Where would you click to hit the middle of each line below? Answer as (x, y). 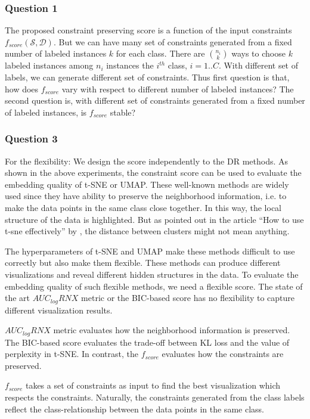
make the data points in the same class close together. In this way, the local (143, 207)
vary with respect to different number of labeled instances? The (178, 89)
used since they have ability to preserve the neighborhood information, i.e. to (146, 196)
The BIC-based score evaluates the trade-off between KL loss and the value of (147, 342)
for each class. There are (160, 53)
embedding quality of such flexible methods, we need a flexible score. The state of (154, 286)
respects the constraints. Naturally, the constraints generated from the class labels (155, 397)
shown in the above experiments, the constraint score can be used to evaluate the (153, 173)
